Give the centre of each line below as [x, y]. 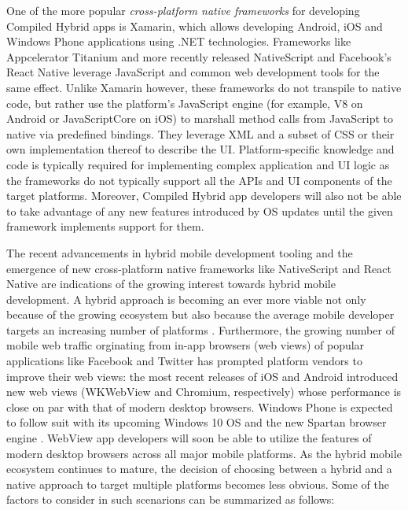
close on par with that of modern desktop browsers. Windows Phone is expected [200, 407]
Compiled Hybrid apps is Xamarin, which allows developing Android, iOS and [195, 26]
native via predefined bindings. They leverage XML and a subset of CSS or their [200, 133]
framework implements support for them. [105, 226]
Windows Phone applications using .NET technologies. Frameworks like [179, 41]
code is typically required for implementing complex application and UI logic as [198, 164]
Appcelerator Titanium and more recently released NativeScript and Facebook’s [199, 56]
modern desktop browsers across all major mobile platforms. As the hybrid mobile [204, 453]
